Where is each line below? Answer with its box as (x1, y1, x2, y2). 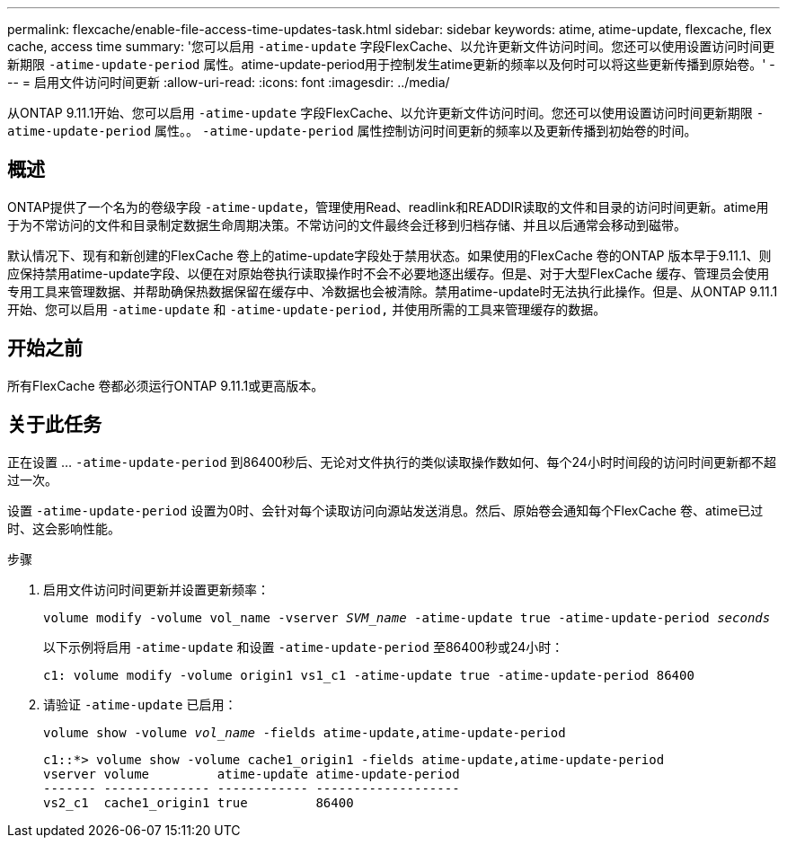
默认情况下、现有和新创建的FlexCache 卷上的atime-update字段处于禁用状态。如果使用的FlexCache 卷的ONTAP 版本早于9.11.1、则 (7, 247, 772, 263)
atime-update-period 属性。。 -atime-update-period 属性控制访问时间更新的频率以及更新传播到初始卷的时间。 (7, 123, 697, 138)
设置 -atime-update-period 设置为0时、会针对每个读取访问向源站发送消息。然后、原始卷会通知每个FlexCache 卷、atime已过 (7, 502, 764, 518)
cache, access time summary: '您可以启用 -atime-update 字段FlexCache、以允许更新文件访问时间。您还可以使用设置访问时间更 (7, 39, 775, 54)
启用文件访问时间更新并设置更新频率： (43, 581, 270, 597)
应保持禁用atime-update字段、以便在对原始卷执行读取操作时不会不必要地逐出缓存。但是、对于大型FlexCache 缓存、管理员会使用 (7, 265, 770, 281)
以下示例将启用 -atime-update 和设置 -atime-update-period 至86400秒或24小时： (43, 638, 564, 655)
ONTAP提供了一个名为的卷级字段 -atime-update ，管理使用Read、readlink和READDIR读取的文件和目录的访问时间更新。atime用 (7, 198, 769, 215)
